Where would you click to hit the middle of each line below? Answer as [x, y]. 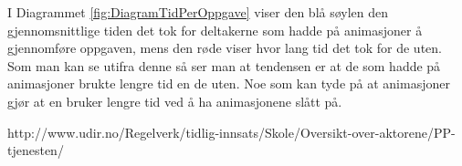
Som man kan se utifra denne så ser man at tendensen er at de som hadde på [224, 65]
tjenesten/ [36, 150]
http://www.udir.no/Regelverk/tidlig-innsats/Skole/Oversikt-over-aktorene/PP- [231, 132]
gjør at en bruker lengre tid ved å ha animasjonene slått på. [175, 101]
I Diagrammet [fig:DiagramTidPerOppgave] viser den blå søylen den [198, 12]
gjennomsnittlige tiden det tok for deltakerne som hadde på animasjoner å [215, 30]
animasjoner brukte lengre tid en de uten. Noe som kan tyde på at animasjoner [229, 83]
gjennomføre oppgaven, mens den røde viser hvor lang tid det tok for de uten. [225, 48]
